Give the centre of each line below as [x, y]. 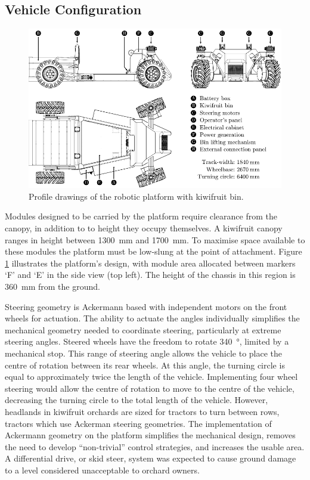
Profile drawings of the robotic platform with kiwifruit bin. [136, 196]
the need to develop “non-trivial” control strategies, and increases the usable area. [155, 446]
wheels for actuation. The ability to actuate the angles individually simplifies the [152, 318]
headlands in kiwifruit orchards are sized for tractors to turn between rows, [142, 411]
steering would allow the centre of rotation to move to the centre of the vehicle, [150, 388]
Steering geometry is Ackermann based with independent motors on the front [146, 306]
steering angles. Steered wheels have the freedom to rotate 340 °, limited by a [147, 341]
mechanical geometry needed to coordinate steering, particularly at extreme [143, 329]
